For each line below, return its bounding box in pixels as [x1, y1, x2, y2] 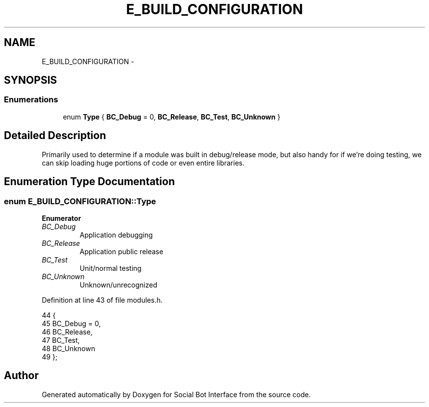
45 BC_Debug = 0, [42, 319, 101, 328]
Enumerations [4, 95, 58, 105]
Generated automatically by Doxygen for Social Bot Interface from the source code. [42, 390, 311, 399]
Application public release [79, 247, 164, 256]
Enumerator [42, 214, 81, 222]
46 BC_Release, [42, 327, 93, 336]
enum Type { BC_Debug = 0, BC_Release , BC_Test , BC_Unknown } [63, 112, 281, 121]
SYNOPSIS [4, 74, 57, 87]
